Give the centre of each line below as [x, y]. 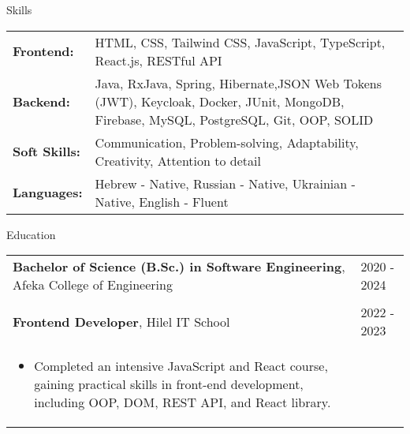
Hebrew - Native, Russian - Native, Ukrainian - [225, 183]
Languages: [48, 193]
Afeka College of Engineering [93, 285]
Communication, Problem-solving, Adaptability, [227, 142]
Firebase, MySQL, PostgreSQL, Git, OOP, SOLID [234, 119]
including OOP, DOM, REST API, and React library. [183, 402]
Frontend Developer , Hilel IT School [121, 321]
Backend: [41, 101]
